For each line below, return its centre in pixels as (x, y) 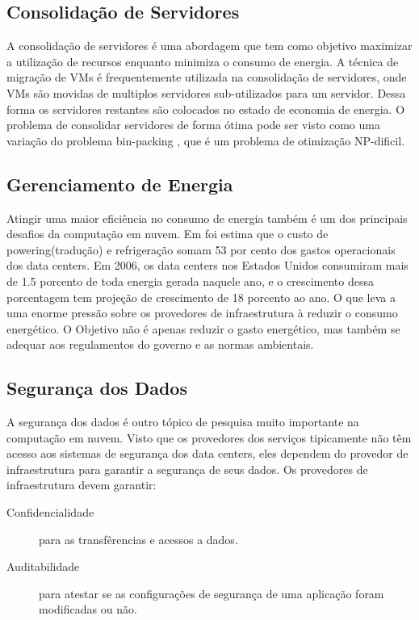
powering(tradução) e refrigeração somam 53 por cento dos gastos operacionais (201, 249)
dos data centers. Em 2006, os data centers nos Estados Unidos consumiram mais (207, 265)
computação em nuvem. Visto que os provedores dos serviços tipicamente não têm (209, 437)
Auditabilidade (43, 566)
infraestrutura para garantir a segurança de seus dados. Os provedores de (187, 469)
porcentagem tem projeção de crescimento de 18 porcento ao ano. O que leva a (201, 297)
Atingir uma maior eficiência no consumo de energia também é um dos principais (207, 218)
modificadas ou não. (88, 609)
